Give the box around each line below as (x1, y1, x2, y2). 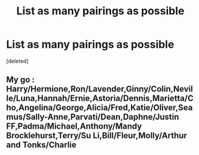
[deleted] (6, 57, 29, 64)
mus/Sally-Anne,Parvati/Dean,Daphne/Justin (6, 112, 179, 122)
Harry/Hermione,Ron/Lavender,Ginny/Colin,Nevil (6, 84, 193, 94)
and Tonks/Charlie (6, 140, 76, 150)
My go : (6, 75, 35, 85)
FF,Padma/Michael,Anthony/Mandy (6, 121, 142, 132)
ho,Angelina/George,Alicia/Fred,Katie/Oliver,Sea (6, 103, 193, 113)
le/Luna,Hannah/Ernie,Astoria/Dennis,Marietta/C (6, 94, 194, 104)
